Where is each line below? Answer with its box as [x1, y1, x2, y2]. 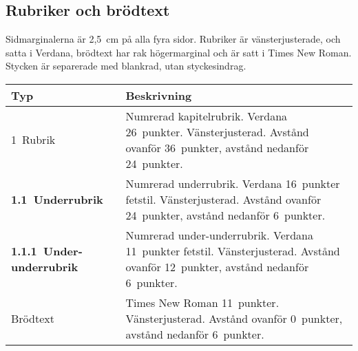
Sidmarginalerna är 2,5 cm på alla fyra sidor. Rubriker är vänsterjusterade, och [6, 32, 341, 46]
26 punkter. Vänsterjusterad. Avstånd [125, 123, 309, 140]
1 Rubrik [11, 131, 56, 148]
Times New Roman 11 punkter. [125, 294, 280, 310]
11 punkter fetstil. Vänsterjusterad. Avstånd [125, 242, 340, 259]
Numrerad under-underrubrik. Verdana [125, 226, 313, 243]
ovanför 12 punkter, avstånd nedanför [125, 258, 309, 275]
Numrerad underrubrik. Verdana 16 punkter [125, 175, 340, 191]
